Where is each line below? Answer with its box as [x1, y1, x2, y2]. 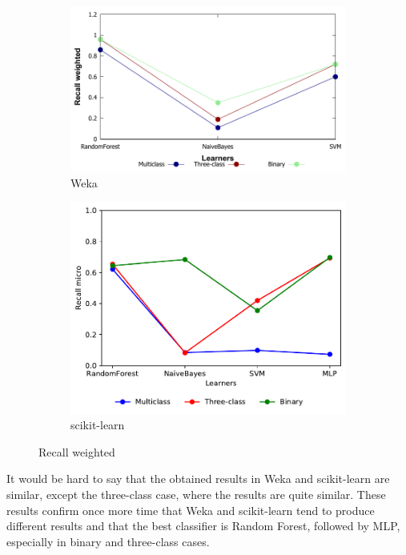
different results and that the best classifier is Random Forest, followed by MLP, [6, 517, 400, 534]
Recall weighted [38, 443, 115, 460]
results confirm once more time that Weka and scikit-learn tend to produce [6, 501, 375, 518]
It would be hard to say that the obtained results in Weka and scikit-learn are [6, 470, 390, 487]
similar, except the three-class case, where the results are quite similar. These [6, 485, 386, 502]
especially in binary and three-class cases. [6, 533, 210, 549]
